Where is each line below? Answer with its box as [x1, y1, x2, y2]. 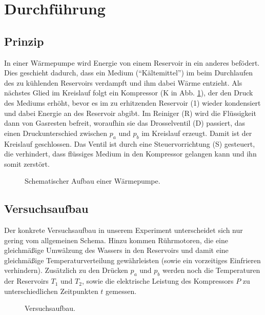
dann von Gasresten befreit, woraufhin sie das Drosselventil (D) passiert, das [4, 117, 245, 128]
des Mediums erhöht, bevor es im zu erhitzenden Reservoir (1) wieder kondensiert [4, 97, 261, 108]
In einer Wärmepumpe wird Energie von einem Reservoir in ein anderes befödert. [4, 57, 260, 68]
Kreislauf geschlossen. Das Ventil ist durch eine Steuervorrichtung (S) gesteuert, [4, 138, 255, 149]
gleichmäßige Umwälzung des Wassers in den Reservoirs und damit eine [4, 245, 229, 255]
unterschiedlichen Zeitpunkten [4, 285, 98, 296]
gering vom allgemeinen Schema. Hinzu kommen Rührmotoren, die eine [4, 234, 229, 245]
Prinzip [4, 33, 44, 49]
